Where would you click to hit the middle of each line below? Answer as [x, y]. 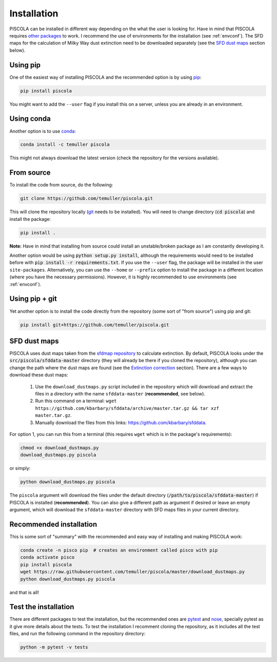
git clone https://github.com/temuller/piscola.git [87, 198]
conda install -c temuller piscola [65, 145]
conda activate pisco [47, 557]
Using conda [30, 119]
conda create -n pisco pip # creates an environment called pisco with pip [119, 550]
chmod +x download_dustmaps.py [60, 448]
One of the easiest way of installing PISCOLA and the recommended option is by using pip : [105, 77]
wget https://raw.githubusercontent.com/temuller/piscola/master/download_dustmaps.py [133, 572]
